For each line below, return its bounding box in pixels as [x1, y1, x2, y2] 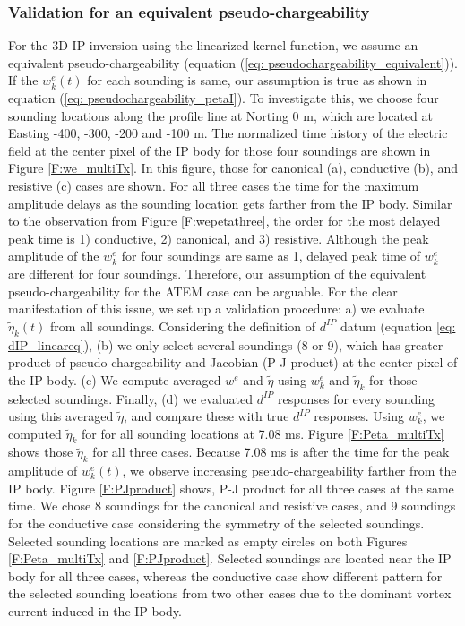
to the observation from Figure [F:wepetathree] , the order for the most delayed [8, 211, 441, 230]
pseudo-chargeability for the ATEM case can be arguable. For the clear [8, 281, 398, 300]
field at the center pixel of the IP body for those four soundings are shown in [8, 141, 431, 159]
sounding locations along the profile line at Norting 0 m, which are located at [8, 106, 433, 124]
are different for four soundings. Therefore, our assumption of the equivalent [8, 263, 426, 282]
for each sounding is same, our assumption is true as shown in [87, 71, 427, 90]
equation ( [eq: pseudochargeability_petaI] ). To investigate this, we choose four [8, 89, 439, 107]
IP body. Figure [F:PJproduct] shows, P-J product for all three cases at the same [8, 478, 454, 497]
